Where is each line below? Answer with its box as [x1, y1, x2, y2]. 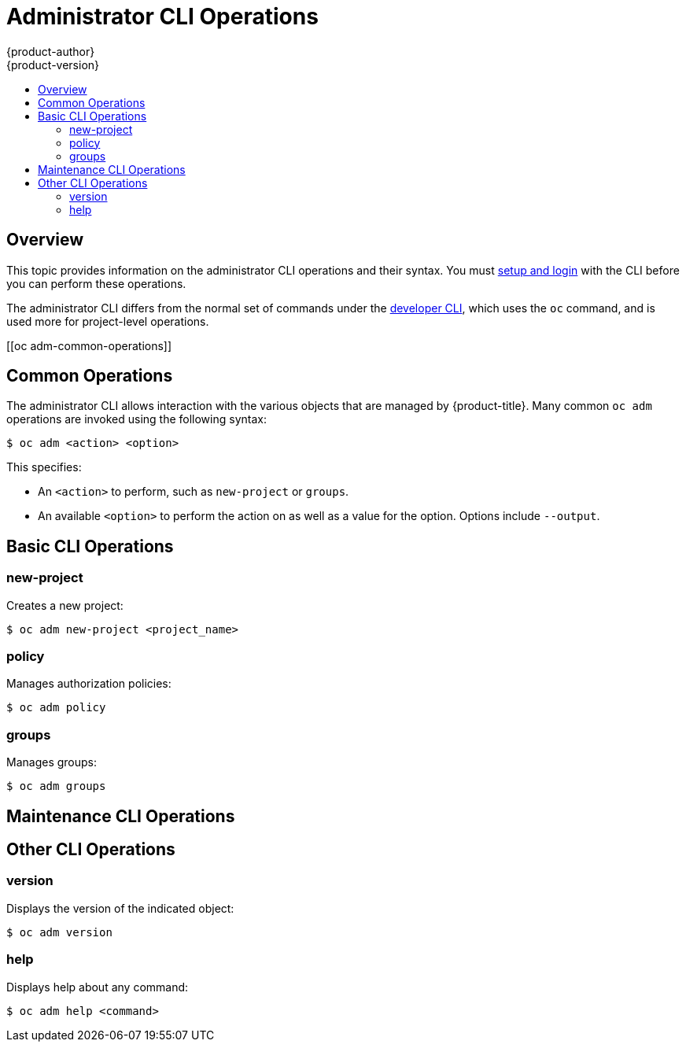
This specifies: [6, 460, 82, 474]
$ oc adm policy [6, 701, 106, 714]
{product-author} [6, 44, 95, 58]
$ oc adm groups [6, 780, 106, 793]
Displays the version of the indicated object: [6, 901, 234, 915]
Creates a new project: [6, 598, 124, 612]
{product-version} [6, 57, 100, 72]
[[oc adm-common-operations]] [6, 338, 172, 352]
